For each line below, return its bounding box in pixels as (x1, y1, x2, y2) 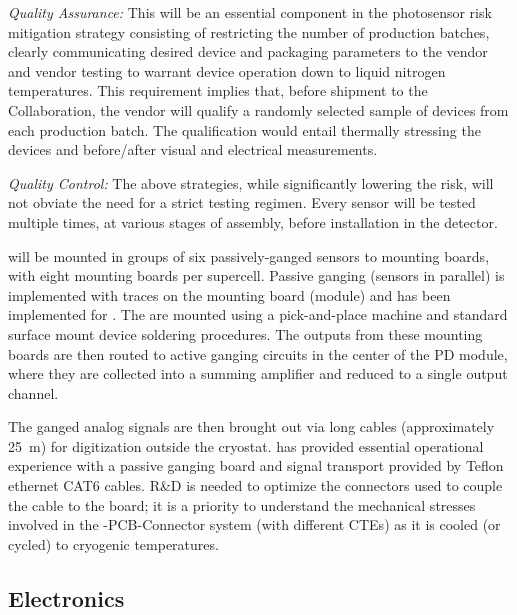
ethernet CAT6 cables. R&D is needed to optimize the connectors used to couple (8, 475, 503, 496)
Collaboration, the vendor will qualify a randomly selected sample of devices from (8, 99, 509, 120)
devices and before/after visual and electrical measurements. (8, 139, 378, 160)
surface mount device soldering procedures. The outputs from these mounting (8, 323, 483, 344)
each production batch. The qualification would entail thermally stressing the (8, 119, 481, 140)
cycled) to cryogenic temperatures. (8, 533, 219, 554)
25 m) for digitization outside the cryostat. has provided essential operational (8, 435, 484, 456)
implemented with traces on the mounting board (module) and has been (8, 284, 451, 305)
